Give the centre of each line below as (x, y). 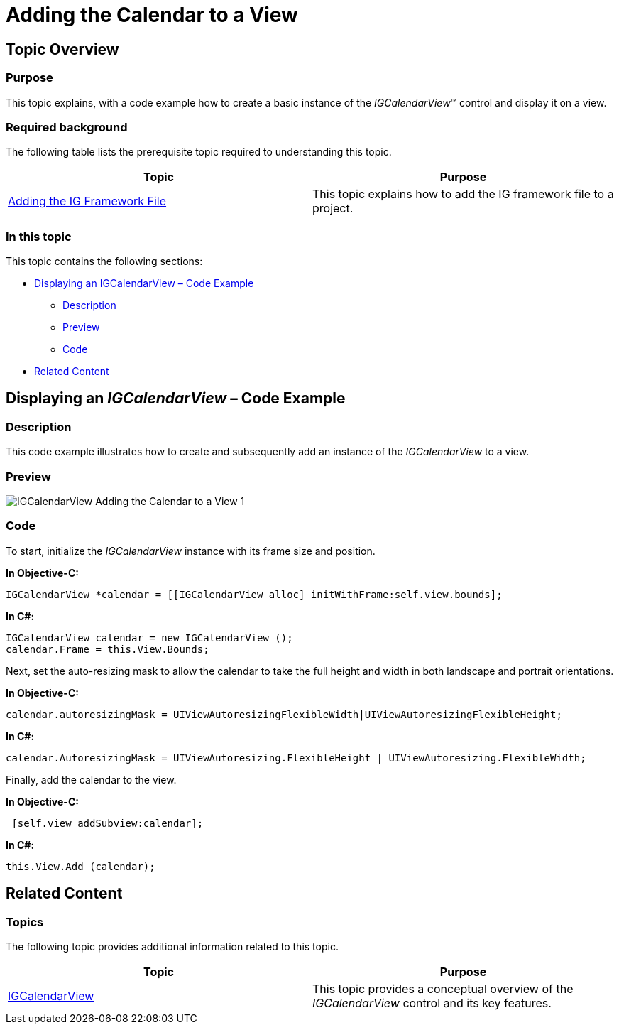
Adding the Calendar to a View (152, 15)
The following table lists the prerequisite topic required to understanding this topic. (199, 152)
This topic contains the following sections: (104, 261)
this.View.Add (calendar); (81, 866)
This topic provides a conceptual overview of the (443, 988)
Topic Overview (62, 49)
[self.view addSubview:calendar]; (108, 823)
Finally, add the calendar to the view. (91, 779)
